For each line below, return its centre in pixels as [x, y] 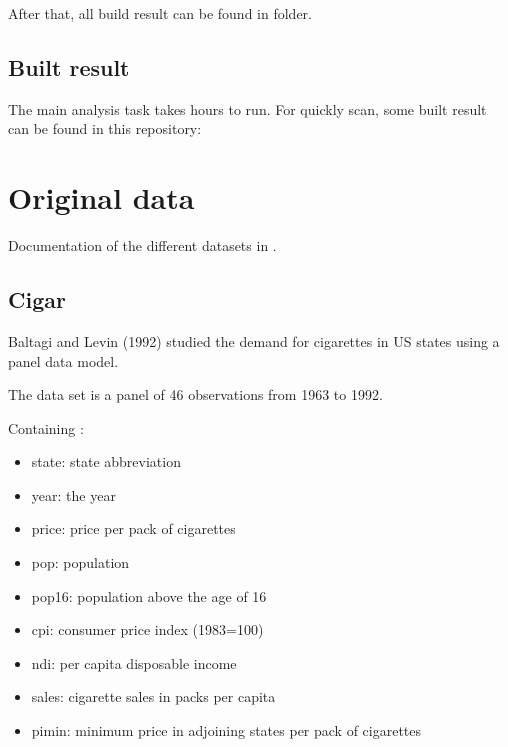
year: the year [73, 494]
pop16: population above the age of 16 [149, 595]
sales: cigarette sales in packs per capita [153, 696]
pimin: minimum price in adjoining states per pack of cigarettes [226, 730]
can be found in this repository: [105, 128]
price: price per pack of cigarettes [133, 528]
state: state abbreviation [106, 461]
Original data [101, 197]
